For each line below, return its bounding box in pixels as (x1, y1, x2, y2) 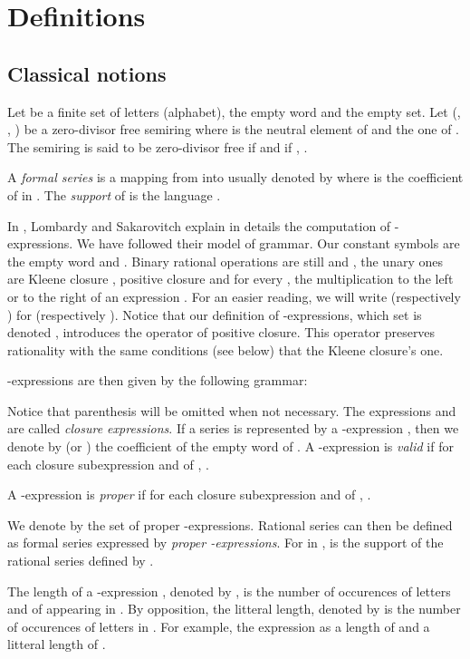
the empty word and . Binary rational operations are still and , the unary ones (7, 251, 443, 270)
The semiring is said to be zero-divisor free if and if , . (7, 137, 308, 156)
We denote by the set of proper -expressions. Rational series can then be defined (7, 515, 453, 534)
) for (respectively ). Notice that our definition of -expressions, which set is (7, 305, 422, 324)
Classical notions (7, 59, 167, 87)
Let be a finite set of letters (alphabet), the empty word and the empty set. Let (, (7, 102, 461, 121)
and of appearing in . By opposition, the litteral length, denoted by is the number (7, 599, 461, 618)
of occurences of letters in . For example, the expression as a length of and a (7, 616, 430, 635)
